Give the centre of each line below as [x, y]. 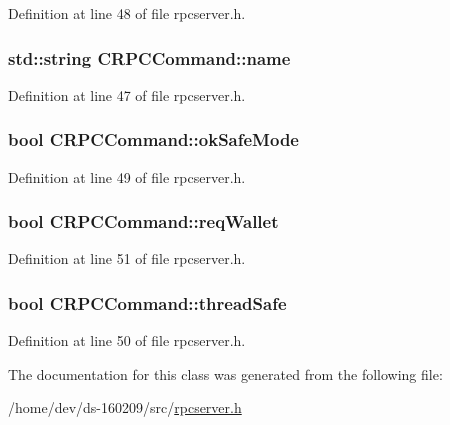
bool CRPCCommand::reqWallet [143, 221]
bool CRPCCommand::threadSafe [147, 302]
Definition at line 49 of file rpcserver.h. [127, 176]
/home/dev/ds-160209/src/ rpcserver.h [125, 407]
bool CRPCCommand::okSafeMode [153, 139]
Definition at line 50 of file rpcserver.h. [127, 340]
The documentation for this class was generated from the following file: [225, 373]
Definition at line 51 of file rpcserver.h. [127, 258]
